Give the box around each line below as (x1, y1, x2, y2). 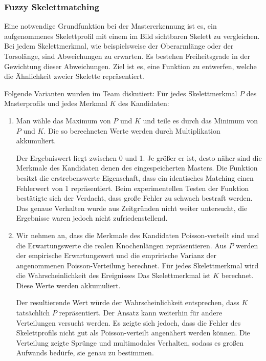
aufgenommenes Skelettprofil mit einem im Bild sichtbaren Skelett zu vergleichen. (4, 30, 260, 41)
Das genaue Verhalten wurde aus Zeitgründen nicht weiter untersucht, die (16, 202, 248, 213)
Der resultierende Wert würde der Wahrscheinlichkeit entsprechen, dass (16, 297, 239, 308)
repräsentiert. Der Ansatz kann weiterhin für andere (59, 307, 223, 318)
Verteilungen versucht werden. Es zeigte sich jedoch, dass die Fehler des (16, 317, 241, 328)
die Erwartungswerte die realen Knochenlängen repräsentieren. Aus (16, 240, 227, 250)
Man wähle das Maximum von (16, 115, 111, 125)
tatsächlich (16, 307, 50, 318)
